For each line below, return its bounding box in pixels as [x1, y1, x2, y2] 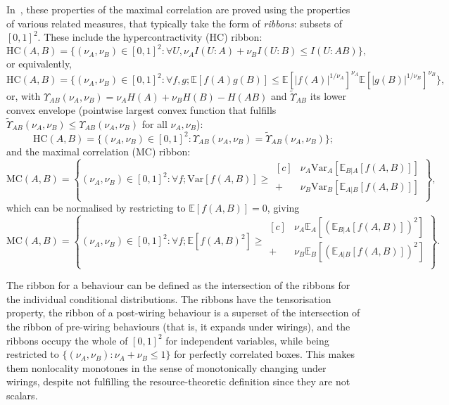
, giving [267, 200, 300, 214]
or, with [6, 89, 41, 103]
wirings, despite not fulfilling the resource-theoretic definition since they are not [6, 374, 350, 389]
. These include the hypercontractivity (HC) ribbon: [37, 30, 263, 44]
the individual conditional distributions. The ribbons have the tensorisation [6, 291, 331, 306]
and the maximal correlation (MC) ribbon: [6, 143, 191, 158]
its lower [310, 89, 347, 103]
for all [141, 117, 167, 131]
